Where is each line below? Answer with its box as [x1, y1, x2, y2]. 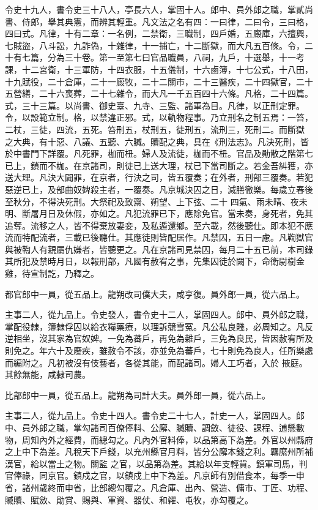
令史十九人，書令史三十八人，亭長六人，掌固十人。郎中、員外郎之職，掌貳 [5, 3, 305, 15]
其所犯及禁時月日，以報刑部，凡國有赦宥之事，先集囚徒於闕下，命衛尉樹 [5, 255, 296, 268]
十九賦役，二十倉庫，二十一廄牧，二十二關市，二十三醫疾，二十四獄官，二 [5, 75, 305, 88]
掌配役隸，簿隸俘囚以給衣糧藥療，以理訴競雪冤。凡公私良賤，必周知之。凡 [5, 320, 305, 332]
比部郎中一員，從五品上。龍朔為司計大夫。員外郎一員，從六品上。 [5, 388, 270, 401]
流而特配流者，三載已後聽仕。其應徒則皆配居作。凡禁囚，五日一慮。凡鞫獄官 [5, 231, 313, 244]
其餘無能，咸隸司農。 [5, 368, 91, 381]
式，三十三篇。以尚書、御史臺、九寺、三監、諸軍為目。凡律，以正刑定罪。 [5, 99, 305, 111]
